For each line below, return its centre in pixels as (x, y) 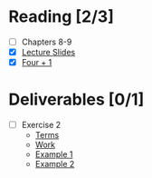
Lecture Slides (48, 52)
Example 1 (54, 154)
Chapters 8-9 (47, 42)
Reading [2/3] (61, 17)
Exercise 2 (41, 125)
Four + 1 (37, 63)
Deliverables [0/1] (76, 99)
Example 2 (55, 164)
